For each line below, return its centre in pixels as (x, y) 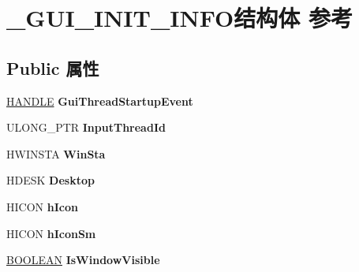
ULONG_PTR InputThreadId (86, 127)
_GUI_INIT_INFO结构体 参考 (180, 18)
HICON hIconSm (51, 233)
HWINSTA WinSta (56, 153)
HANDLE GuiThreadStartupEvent (100, 101)
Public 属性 (53, 67)
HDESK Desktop (50, 180)
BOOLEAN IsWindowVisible (83, 260)
